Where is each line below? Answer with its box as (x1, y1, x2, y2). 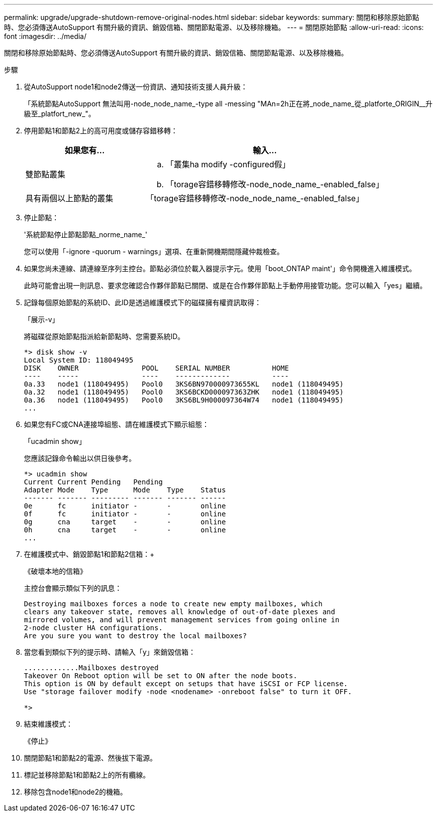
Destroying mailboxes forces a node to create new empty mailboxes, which (24, 600, 323, 608)
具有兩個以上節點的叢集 (25, 193, 114, 203)
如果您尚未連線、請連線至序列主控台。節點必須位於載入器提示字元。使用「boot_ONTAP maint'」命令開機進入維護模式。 (24, 264, 416, 273)
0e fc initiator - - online (24, 502, 226, 510)
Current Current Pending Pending (24, 478, 163, 486)
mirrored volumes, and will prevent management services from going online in (24, 616, 340, 624)
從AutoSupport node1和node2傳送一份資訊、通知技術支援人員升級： (24, 82, 248, 91)
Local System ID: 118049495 (24, 356, 134, 364)
